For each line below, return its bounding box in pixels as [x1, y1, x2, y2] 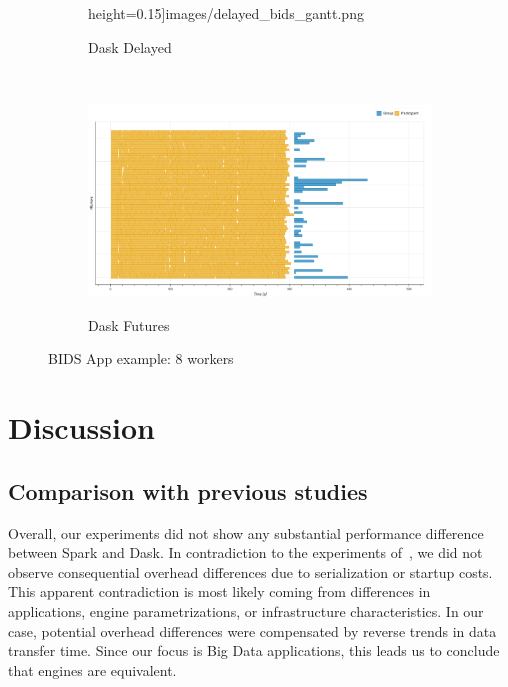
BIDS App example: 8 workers [48, 348, 234, 369]
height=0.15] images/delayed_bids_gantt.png [88, 3, 364, 23]
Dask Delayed [88, 36, 172, 57]
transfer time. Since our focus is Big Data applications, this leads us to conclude [8, 640, 500, 661]
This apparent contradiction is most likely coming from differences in [8, 581, 431, 602]
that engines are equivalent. [8, 659, 177, 680]
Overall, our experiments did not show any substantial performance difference [8, 522, 484, 543]
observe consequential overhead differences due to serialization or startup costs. [8, 561, 493, 582]
